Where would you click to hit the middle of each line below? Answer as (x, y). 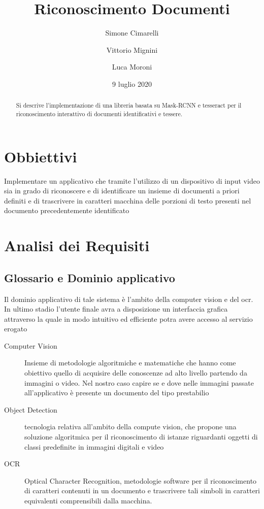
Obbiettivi (41, 156)
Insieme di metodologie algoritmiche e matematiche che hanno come (130, 363)
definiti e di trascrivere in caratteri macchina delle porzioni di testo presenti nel (128, 200)
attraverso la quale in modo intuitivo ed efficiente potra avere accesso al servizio (128, 318)
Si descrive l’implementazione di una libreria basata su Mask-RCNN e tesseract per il (129, 105)
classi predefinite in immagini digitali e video (94, 446)
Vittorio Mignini (132, 49)
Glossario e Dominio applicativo (90, 277)
